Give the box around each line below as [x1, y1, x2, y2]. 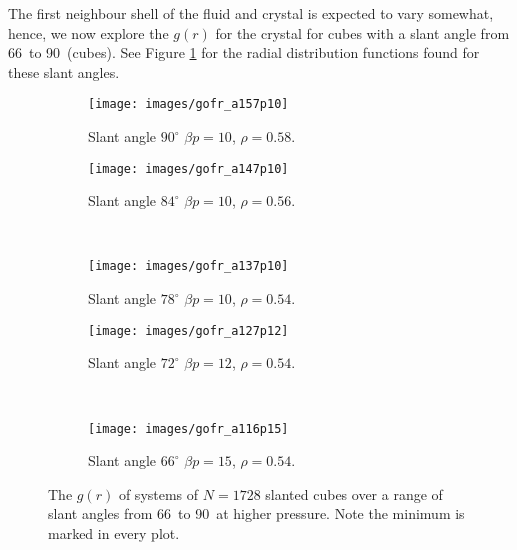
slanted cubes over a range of [265, 483, 443, 504]
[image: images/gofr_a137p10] [88, 259, 289, 274]
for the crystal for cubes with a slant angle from [215, 22, 510, 43]
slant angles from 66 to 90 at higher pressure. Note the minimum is [48, 503, 465, 524]
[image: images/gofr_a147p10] [88, 161, 289, 176]
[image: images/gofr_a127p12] [88, 323, 289, 338]
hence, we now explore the [8, 22, 169, 43]
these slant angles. [8, 61, 120, 82]
